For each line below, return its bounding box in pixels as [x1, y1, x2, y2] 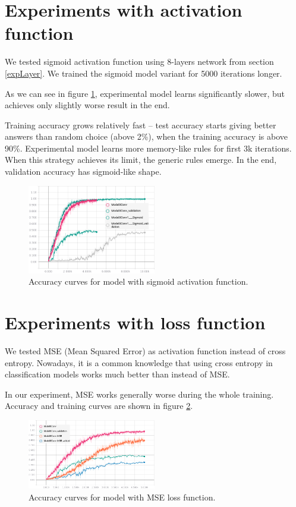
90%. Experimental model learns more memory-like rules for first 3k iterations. [5, 141, 292, 154]
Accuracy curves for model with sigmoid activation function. [29, 275, 248, 288]
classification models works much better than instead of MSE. [5, 368, 230, 380]
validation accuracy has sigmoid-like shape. [5, 165, 162, 178]
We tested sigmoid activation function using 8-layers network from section [5, 55, 274, 68]
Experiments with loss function [5, 310, 266, 334]
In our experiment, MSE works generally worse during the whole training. [5, 388, 274, 400]
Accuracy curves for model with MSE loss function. [29, 490, 216, 503]
